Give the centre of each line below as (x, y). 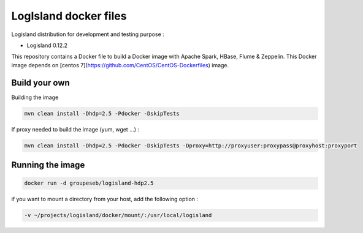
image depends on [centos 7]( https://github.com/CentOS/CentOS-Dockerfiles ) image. (120, 65)
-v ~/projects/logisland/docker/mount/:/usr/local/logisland (118, 215)
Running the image (48, 165)
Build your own (40, 83)
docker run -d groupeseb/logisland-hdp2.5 (89, 183)
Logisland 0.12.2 (47, 45)
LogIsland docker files (69, 16)
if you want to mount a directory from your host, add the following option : (105, 199)
